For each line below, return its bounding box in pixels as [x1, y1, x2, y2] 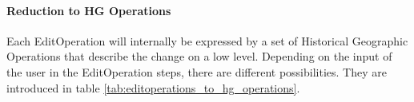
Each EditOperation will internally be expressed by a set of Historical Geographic [6, 32, 408, 49]
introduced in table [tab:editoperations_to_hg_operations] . [6, 79, 300, 96]
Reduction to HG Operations [6, 2, 171, 18]
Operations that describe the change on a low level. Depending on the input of [6, 48, 392, 65]
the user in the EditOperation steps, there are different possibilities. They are [6, 63, 387, 80]
